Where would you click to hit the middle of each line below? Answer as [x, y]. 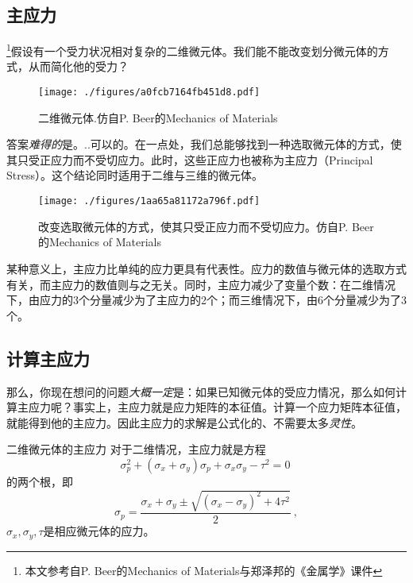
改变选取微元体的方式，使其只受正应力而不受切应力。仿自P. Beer [206, 226]
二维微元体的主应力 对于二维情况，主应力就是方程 [136, 449]
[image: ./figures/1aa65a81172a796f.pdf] [149, 201]
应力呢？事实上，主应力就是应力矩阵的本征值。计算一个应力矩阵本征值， [217, 407]
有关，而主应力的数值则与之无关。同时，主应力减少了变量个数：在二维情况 [201, 284]
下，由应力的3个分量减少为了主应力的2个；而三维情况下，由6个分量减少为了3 [206, 300]
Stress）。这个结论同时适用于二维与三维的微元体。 [135, 175]
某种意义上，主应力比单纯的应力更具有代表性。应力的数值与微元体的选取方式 [206, 268]
